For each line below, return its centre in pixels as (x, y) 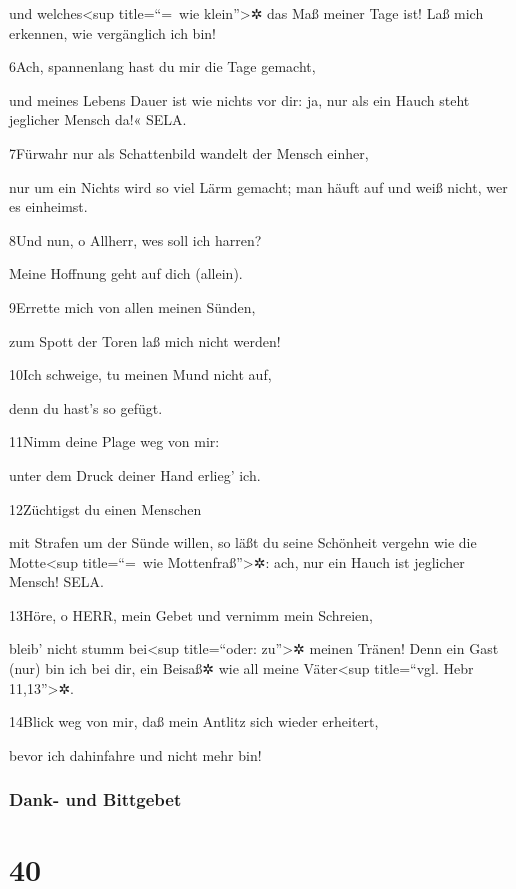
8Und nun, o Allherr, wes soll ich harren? (135, 239)
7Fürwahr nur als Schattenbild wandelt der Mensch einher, (189, 152)
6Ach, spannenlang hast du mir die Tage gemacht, (162, 66)
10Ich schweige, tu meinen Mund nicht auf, (140, 374)
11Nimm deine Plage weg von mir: (114, 441)
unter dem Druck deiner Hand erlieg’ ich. (135, 474)
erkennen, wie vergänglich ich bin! (112, 32)
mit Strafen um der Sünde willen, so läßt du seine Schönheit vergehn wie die (243, 542)
